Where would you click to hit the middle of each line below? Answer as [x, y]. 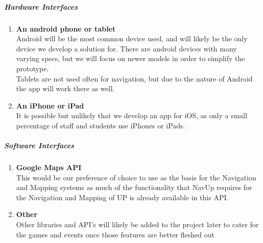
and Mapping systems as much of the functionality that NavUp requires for [134, 187]
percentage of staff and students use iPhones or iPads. [101, 125]
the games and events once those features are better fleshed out [115, 234]
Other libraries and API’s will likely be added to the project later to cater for [137, 224]
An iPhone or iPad [50, 105]
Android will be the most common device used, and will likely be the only [132, 38]
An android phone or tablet [66, 28]
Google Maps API [49, 167]
